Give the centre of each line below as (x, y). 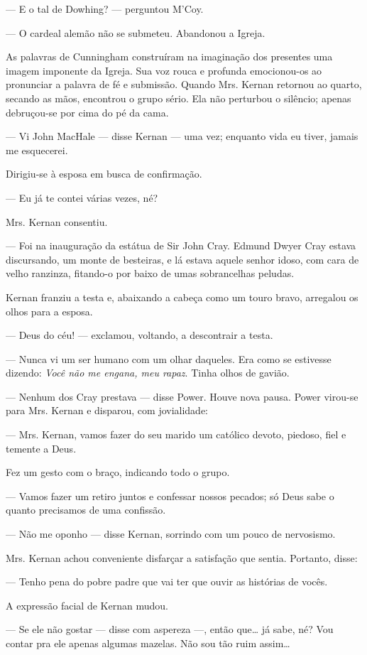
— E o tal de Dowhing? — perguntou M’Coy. (105, 9)
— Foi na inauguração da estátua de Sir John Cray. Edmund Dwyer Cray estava (181, 245)
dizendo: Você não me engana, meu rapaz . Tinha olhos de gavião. (148, 373)
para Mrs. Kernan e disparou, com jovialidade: (107, 410)
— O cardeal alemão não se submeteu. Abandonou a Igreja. (136, 32)
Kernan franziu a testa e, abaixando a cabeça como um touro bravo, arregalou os (182, 297)
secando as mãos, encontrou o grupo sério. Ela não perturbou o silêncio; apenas (179, 98)
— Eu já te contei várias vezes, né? (82, 197)
